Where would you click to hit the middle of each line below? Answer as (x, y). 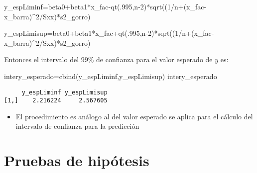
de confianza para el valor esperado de (154, 59)
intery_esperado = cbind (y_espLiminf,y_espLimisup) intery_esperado (111, 76)
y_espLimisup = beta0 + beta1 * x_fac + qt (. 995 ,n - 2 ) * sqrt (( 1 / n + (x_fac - (109, 33)
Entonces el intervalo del (42, 59)
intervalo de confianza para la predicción (77, 126)
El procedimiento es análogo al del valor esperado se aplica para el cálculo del (134, 116)
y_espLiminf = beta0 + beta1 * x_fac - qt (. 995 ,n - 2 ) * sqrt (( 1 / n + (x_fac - (105, 6)
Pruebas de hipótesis (77, 160)
